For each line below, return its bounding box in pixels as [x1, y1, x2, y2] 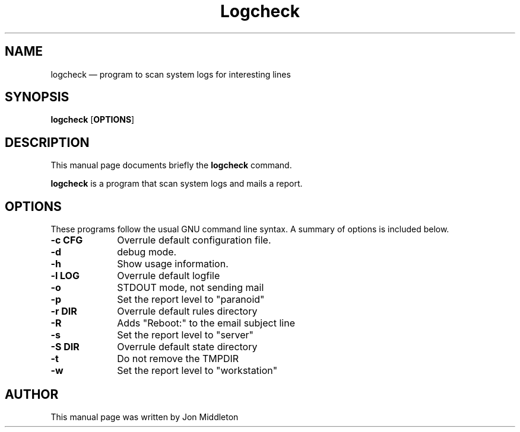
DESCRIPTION [5, 135, 90, 150]
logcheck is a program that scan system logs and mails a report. [50, 178, 303, 189]
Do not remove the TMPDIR [117, 353, 239, 365]
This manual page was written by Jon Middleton [50, 411, 239, 422]
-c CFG [50, 234, 83, 247]
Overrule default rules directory [117, 305, 258, 318]
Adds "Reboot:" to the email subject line [117, 317, 295, 329]
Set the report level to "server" [117, 329, 253, 341]
